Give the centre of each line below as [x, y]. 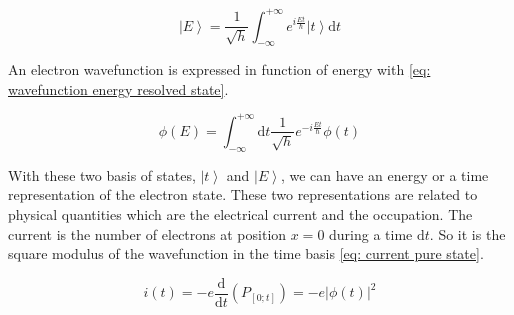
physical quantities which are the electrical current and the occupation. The [240, 213]
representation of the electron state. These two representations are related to [243, 194]
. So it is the [467, 233]
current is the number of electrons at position [147, 233]
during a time [371, 233]
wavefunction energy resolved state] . [118, 88]
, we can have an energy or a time [384, 174]
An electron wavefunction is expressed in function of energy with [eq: [219, 69]
